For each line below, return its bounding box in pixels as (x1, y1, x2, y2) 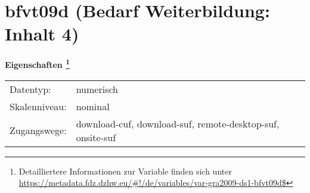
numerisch (76, 82, 118, 96)
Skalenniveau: (10, 99, 67, 113)
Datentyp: (10, 82, 51, 96)
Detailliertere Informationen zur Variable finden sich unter (18, 164, 232, 177)
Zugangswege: (10, 123, 67, 138)
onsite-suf (76, 130, 116, 144)
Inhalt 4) (5, 21, 79, 46)
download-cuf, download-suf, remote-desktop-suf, (76, 116, 280, 130)
